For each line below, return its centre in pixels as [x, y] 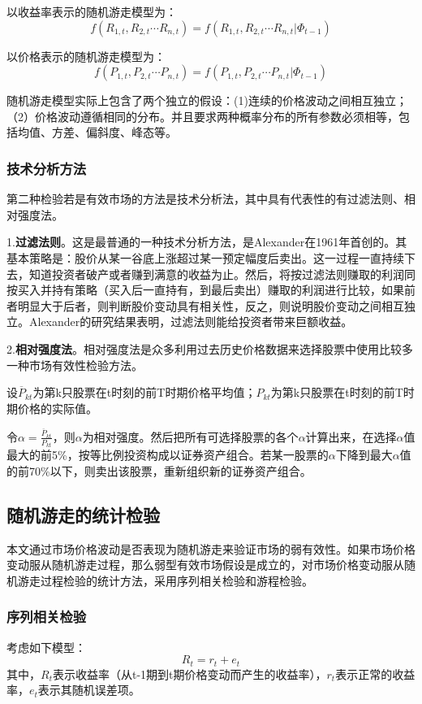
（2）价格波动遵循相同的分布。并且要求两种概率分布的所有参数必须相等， [202, 116]
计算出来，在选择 [351, 436]
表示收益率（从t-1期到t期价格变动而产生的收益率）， [189, 674]
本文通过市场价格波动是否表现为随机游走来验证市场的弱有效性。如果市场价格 [211, 548]
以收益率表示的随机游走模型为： [92, 11]
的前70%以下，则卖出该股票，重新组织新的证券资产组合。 [159, 470]
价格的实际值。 [57, 408]
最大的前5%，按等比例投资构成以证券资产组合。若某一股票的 [168, 455]
